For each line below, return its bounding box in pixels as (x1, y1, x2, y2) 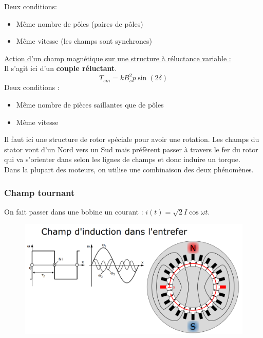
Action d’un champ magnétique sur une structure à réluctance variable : (4, 52, 231, 63)
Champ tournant (4, 186, 75, 199)
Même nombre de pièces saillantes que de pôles (16, 99, 164, 110)
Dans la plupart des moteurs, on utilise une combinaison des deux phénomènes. (4, 164, 254, 175)
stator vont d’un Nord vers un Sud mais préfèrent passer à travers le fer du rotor (4, 144, 258, 154)
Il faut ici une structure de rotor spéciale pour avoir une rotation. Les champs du (4, 134, 259, 145)
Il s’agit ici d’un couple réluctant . (4, 63, 117, 74)
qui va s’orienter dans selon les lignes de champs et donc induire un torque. (4, 154, 240, 165)
